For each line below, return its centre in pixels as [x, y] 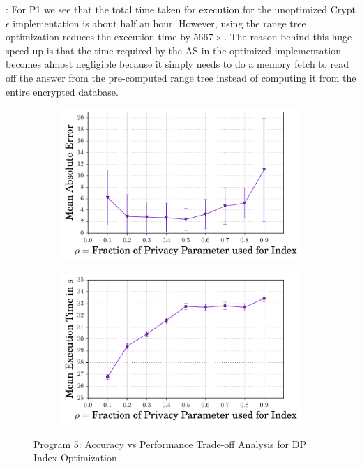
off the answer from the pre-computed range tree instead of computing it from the [181, 77]
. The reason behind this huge [288, 37]
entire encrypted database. [62, 91]
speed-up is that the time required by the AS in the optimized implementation [173, 50]
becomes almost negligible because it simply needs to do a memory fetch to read [177, 64]
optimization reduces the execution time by [98, 37]
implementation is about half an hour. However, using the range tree [159, 23]
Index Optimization [75, 457]
